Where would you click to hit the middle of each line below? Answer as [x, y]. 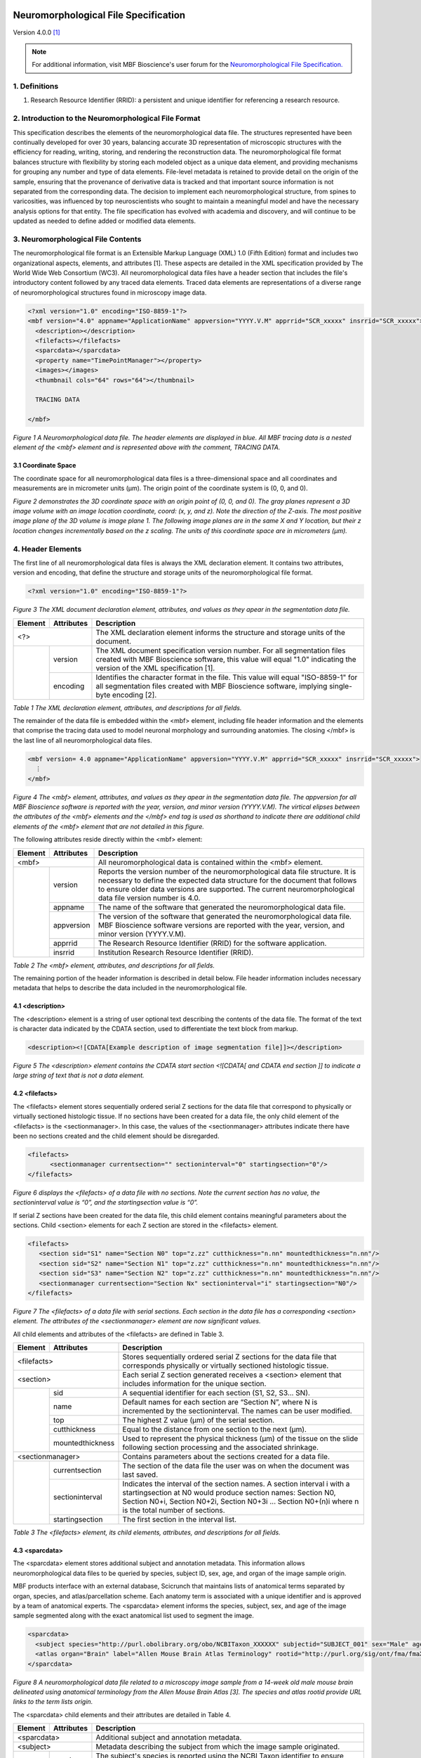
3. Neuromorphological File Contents [77, 239]
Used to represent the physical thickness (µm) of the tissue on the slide [240, 1439]
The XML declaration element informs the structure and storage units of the [220, 632]
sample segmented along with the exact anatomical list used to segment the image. [133, 1616]
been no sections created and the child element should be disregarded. [116, 1136]
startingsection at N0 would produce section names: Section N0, [229, 1493]
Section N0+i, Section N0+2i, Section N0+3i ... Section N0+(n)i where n [241, 1501]
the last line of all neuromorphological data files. [82, 740]
